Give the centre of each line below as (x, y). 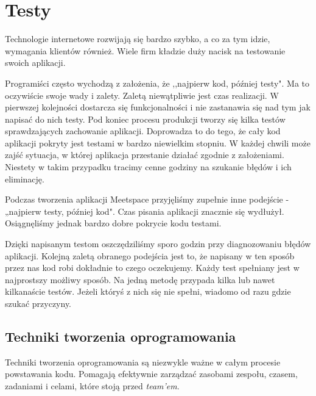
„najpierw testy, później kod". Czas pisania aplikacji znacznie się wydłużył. (145, 211)
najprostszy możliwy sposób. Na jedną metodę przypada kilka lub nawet (140, 279)
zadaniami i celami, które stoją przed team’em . (92, 385)
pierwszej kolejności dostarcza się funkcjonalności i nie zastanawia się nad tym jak (158, 107)
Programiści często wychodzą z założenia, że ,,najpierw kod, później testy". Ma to (157, 83)
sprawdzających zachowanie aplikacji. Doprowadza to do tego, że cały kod (143, 131)
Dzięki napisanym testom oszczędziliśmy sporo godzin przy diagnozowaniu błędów (158, 244)
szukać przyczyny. (38, 303)
